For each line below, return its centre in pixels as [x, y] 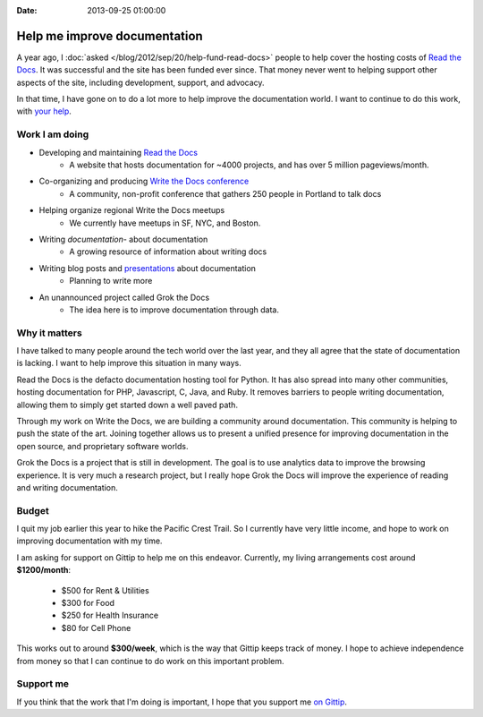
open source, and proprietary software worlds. [102, 446]
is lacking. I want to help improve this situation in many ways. [129, 363]
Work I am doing [53, 134]
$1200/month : [44, 570]
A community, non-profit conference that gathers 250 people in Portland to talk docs [225, 193]
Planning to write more [111, 281]
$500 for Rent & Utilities [105, 590]
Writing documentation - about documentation [123, 239]
